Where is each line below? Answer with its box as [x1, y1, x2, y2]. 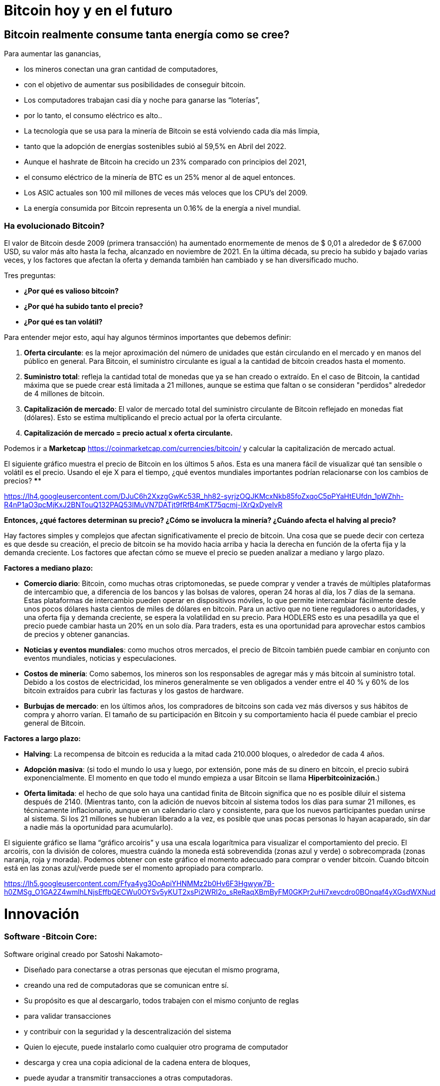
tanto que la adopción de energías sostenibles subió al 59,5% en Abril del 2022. [24, 142, 287, 151]
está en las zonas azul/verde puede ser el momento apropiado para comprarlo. [4, 863, 264, 872]
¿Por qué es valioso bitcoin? [24, 286, 119, 295]
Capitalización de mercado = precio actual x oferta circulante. [24, 428, 233, 437]
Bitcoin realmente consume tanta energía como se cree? [4, 28, 290, 41]
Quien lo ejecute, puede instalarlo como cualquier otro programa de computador [24, 1042, 288, 1051]
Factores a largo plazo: [4, 734, 81, 743]
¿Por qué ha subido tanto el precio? [24, 302, 144, 310]
